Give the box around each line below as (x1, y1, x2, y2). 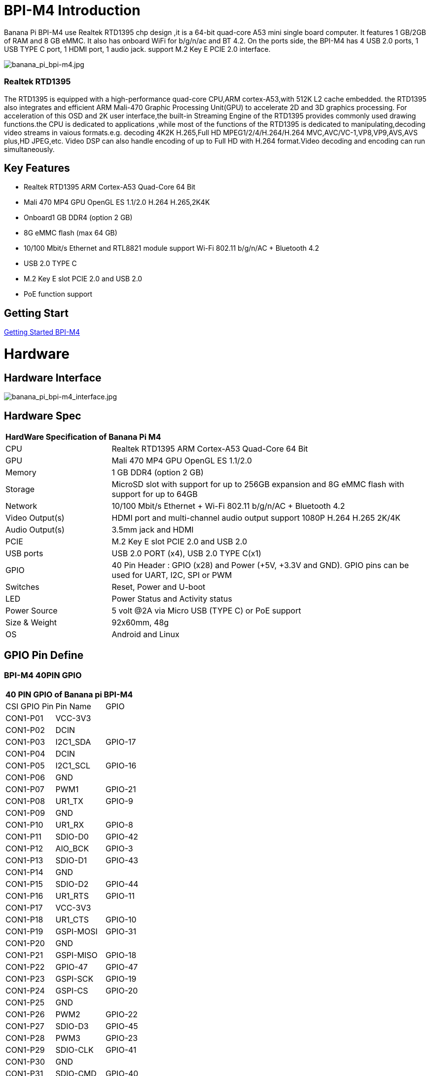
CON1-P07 (5, 784, 44, 795)
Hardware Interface (4, 371, 102, 384)
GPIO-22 (105, 1009, 138, 1020)
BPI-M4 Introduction (4, 2, 141, 19)
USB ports (5, 548, 43, 558)
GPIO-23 (105, 1033, 138, 1043)
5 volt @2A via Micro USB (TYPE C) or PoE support (111, 605, 301, 615)
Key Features (4, 161, 70, 174)
